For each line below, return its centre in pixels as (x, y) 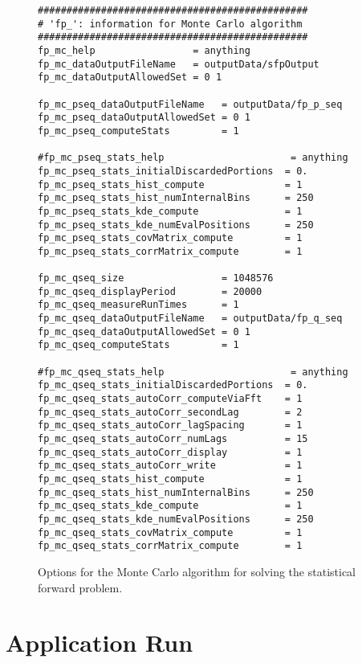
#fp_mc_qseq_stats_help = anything (193, 372)
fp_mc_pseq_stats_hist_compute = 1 (170, 184)
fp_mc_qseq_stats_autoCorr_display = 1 (170, 452)
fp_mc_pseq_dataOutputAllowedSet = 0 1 (144, 118)
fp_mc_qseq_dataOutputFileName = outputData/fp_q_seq (190, 319)
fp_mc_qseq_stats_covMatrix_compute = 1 (170, 532)
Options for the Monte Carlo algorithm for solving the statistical (197, 571)
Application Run (100, 643)
